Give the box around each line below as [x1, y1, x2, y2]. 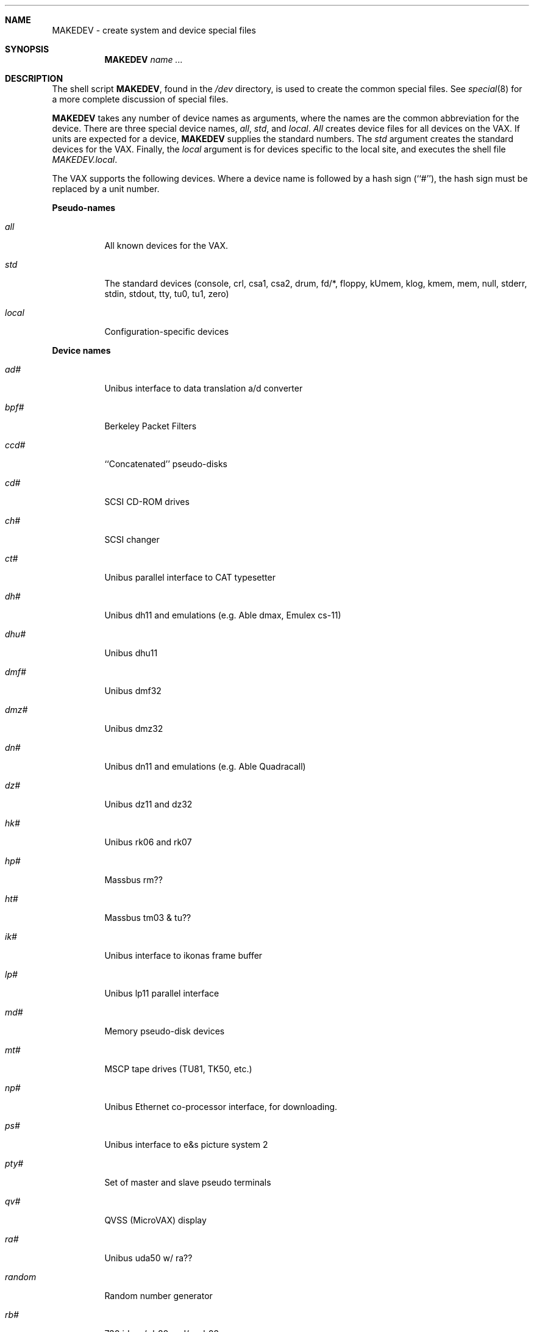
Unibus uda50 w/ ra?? [104, 1253, 193, 1263]
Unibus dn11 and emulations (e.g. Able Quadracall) [104, 761, 306, 772]
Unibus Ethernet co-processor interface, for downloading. [104, 1101, 338, 1112]
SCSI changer [104, 534, 160, 545]
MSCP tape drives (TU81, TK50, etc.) [104, 1064, 252, 1074]
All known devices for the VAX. [104, 240, 229, 251]
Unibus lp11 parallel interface [104, 988, 219, 998]
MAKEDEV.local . [52, 154, 118, 165]
